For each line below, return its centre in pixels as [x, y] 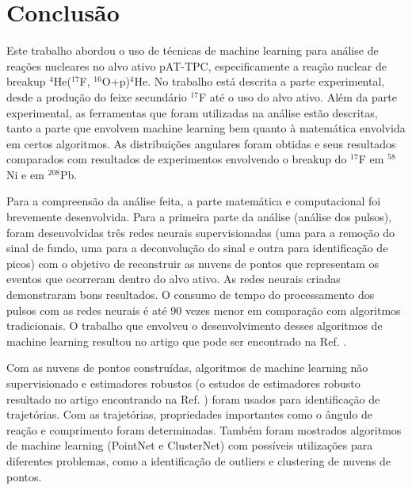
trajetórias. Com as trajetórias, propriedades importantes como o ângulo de [189, 414]
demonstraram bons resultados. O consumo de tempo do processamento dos [191, 295]
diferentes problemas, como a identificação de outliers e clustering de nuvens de [199, 460]
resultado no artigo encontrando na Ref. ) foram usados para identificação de [193, 398]
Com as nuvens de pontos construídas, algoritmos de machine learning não [187, 367]
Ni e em [25, 174]
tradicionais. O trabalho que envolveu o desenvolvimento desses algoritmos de [195, 325]
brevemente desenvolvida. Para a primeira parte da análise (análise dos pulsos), [199, 217]
